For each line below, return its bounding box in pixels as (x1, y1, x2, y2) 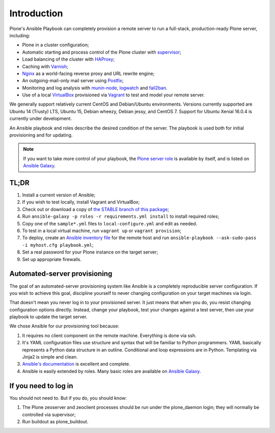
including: (9, 32, 31, 38)
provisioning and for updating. (9, 132, 73, 138)
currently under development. (9, 115, 72, 122)
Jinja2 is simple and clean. (22, 354, 78, 360)
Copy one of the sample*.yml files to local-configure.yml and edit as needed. (22, 220, 198, 226)
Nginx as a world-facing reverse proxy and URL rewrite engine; (22, 70, 155, 77)
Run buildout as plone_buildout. (22, 418, 89, 424)
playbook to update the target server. (9, 314, 88, 320)
